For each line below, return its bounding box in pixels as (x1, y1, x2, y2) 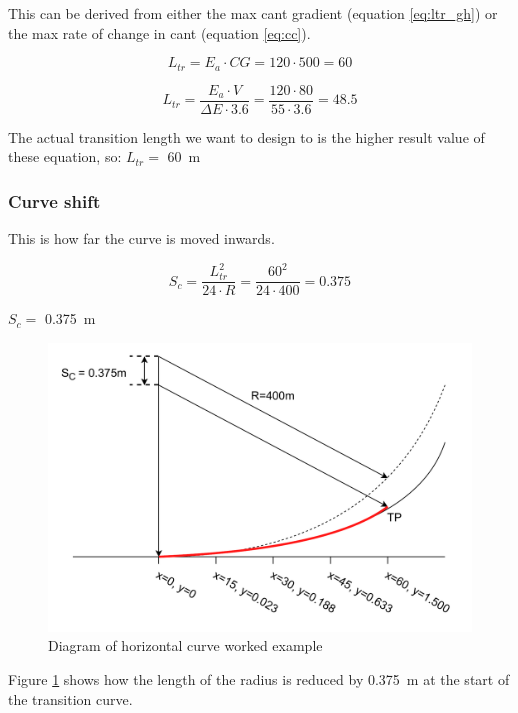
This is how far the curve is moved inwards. (8, 228, 275, 249)
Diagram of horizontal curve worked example (48, 635, 323, 656)
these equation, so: (8, 146, 122, 167)
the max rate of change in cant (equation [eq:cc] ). (8, 22, 311, 43)
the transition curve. (8, 688, 133, 709)
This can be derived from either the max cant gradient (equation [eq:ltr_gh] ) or (8, 3, 498, 23)
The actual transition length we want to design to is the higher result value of (8, 126, 485, 147)
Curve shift (8, 188, 101, 213)
